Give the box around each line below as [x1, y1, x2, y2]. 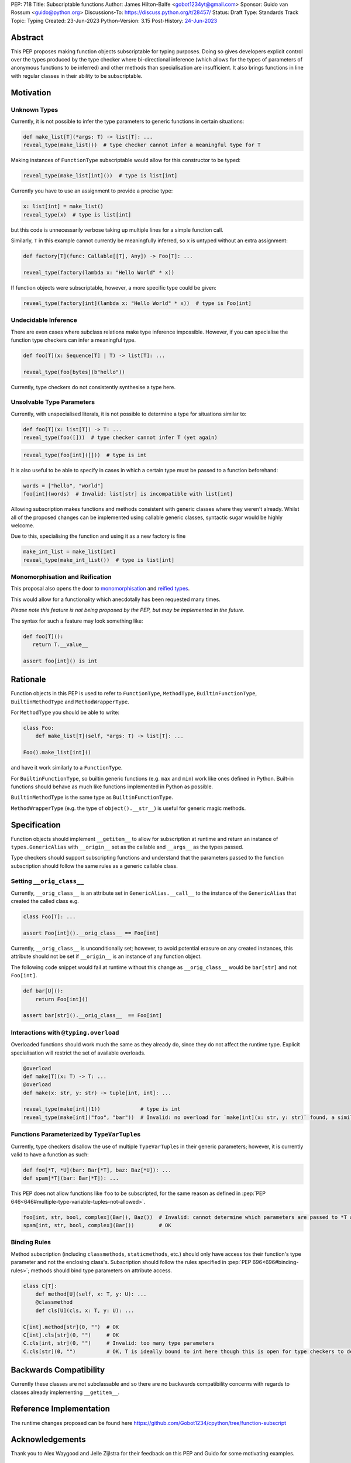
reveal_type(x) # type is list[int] [23, 211, 132, 218]
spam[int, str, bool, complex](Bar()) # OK [23, 1222, 172, 1229]
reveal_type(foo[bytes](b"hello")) [23, 369, 125, 375]
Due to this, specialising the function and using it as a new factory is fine [11, 533, 186, 540]
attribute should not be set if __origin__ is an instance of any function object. [11, 953, 202, 960]
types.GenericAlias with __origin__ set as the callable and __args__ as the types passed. [11, 843, 244, 851]
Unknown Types [11, 105, 58, 114]
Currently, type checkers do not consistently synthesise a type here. [11, 383, 176, 390]
